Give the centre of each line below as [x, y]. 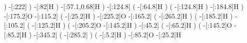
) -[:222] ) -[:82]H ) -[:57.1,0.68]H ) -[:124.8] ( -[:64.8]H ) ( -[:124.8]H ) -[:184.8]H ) [124, 6]
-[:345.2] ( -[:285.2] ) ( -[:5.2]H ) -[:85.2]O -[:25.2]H [107, 34]
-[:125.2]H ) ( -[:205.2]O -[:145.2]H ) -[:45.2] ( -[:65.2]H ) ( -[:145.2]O [132, 25]
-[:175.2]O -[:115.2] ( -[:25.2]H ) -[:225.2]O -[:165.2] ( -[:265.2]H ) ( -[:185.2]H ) [118, 16]
